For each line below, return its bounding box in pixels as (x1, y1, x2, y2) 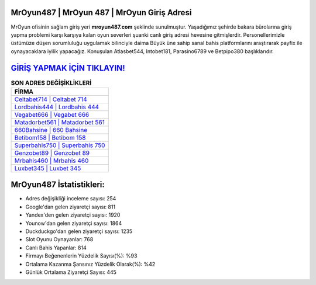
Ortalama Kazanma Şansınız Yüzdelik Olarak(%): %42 (25, 260, 156, 267)
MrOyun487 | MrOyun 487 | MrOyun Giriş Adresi (11, 8, 192, 18)
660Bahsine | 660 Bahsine (14, 126, 88, 134)
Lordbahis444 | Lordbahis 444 (14, 103, 99, 111)
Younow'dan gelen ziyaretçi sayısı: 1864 (25, 220, 122, 227)
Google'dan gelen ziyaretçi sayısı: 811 (25, 203, 116, 210)
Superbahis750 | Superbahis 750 (14, 141, 105, 149)
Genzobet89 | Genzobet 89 (14, 149, 90, 157)
